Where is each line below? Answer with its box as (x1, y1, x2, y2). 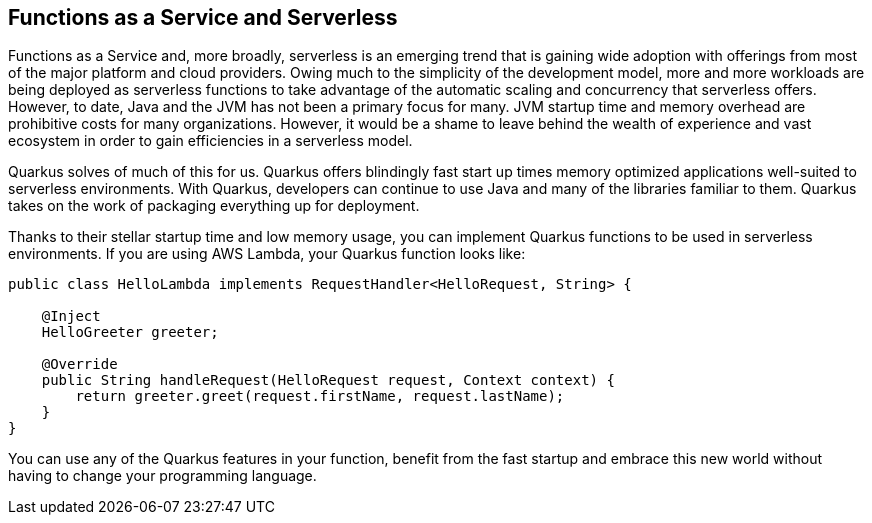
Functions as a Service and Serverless (8, 5, 398, 30)
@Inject (41, 308, 101, 325)
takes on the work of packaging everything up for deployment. (8, 197, 420, 215)
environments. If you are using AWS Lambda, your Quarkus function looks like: (8, 245, 526, 263)
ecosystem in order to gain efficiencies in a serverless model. (8, 132, 413, 150)
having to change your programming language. (8, 467, 317, 485)
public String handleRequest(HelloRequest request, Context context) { (41, 372, 615, 389)
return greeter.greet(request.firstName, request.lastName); (75, 388, 565, 405)
